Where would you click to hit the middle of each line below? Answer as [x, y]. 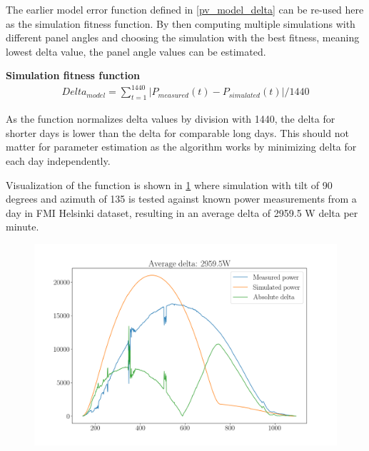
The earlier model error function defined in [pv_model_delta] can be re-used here [185, 9]
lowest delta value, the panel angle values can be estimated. [136, 51]
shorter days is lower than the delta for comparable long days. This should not [177, 132]
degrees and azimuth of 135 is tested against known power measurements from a [181, 199]
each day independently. [58, 161]
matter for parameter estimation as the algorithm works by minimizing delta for [181, 147]
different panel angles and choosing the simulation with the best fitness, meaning [183, 37]
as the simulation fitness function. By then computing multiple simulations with [181, 23]
